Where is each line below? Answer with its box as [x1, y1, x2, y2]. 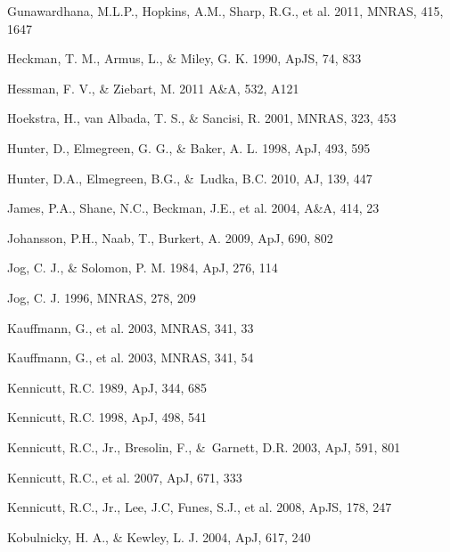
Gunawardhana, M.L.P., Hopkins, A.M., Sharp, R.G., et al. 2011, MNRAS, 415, [7, 2, 444, 20]
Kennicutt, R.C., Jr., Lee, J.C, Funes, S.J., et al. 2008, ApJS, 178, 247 [7, 498, 392, 516]
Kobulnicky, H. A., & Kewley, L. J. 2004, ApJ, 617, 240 [7, 527, 311, 546]
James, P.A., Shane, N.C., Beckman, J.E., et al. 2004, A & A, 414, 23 [7, 199, 380, 217]
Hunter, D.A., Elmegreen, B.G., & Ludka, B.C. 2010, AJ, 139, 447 [7, 168, 372, 187]
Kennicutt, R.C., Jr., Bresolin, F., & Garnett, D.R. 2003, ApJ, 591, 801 [7, 437, 401, 456]
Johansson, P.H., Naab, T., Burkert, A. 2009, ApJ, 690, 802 [7, 228, 333, 247]
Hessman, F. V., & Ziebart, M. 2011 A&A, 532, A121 [7, 78, 299, 97]
